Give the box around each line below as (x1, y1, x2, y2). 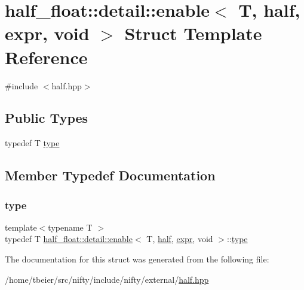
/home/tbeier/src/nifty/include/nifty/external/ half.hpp (5, 273, 209, 285)
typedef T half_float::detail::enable (5, 232, 133, 245)
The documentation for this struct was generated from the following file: (5, 253, 269, 265)
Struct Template (124, 21, 262, 46)
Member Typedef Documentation (5, 166, 216, 185)
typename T (48, 220, 93, 233)
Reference (5, 44, 88, 69)
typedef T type (5, 137, 60, 149)
